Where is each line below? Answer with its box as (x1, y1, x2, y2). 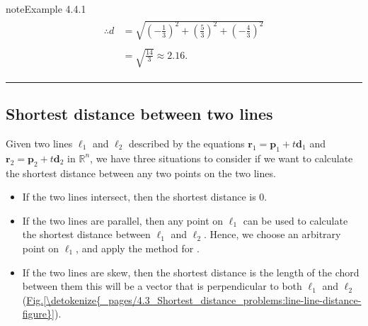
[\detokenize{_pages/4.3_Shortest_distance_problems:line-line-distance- (43, 292, 362, 307)
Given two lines (6, 136, 73, 151)
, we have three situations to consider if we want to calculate (90, 150, 353, 165)
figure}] (22, 306, 54, 321)
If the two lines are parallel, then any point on (22, 213, 224, 227)
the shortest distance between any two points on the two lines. (6, 165, 276, 180)
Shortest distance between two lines (6, 103, 273, 125)
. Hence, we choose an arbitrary (204, 227, 341, 242)
